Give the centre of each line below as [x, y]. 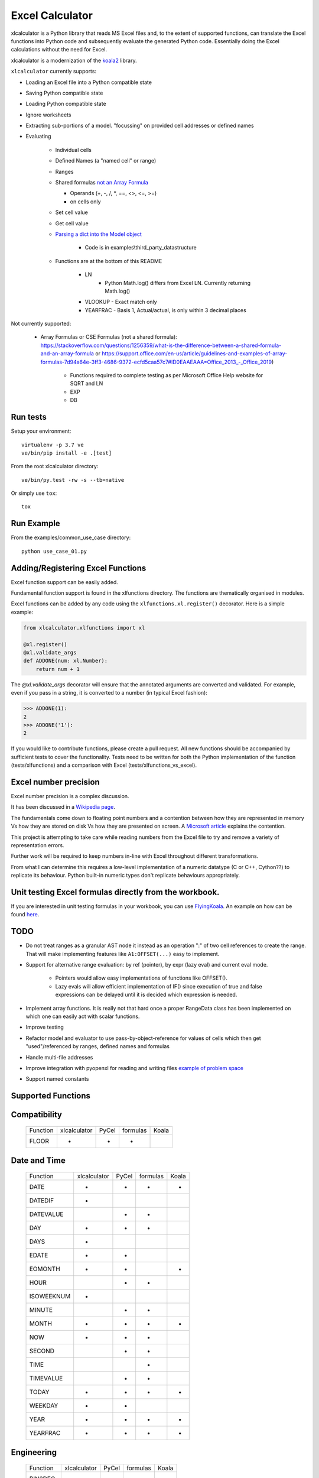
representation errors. [38, 845]
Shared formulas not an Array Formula [102, 183]
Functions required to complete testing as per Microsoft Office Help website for [167, 375]
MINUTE [41, 1310]
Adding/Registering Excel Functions [79, 568]
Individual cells [73, 150]
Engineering [34, 1452]
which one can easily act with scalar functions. [83, 1016]
